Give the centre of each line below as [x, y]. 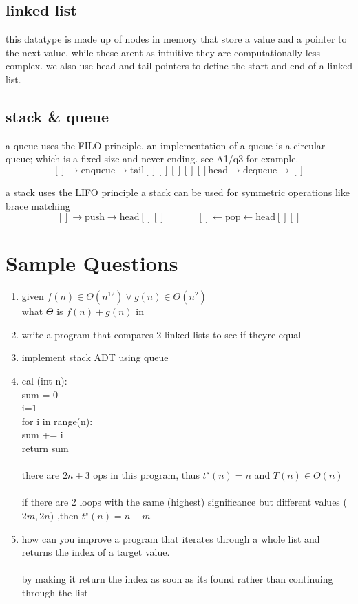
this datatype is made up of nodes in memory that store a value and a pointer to [176, 39]
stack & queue [57, 116]
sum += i [42, 434]
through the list [55, 592]
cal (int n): [44, 381]
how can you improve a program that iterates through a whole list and [171, 538]
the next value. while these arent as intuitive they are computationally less [163, 52]
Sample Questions [92, 263]
